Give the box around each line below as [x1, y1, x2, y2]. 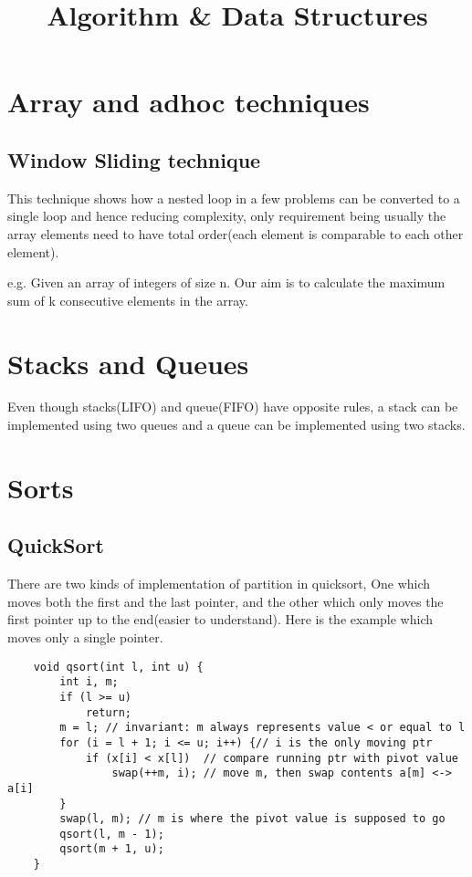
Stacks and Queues [7, 344, 249, 381]
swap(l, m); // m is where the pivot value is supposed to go [59, 812, 446, 826]
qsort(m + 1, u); [59, 842, 164, 856]
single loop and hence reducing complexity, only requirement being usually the [7, 206, 446, 225]
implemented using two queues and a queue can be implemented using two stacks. [7, 415, 466, 434]
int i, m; [59, 675, 119, 689]
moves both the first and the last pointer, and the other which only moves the [7, 591, 444, 611]
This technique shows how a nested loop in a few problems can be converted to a [7, 188, 460, 207]
